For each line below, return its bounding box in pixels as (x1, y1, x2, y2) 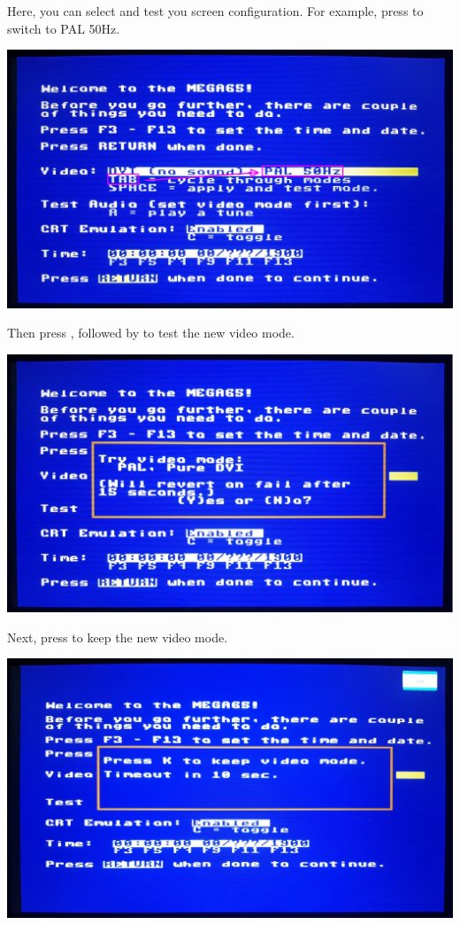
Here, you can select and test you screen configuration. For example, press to (7, 2, 424, 19)
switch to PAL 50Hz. (7, 19, 120, 37)
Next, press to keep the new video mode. (7, 627, 228, 646)
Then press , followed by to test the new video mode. (7, 323, 295, 342)
